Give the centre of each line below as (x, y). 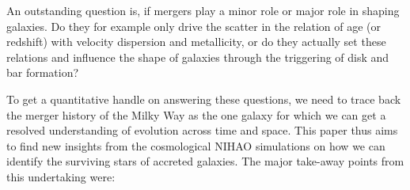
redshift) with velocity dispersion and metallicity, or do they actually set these (196, 42)
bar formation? (43, 72)
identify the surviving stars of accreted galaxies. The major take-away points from (205, 161)
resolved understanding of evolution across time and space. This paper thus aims (202, 130)
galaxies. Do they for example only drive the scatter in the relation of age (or (194, 26)
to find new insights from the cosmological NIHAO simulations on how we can (196, 145)
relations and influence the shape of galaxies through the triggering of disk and (198, 57)
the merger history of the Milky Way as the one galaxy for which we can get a (196, 114)
